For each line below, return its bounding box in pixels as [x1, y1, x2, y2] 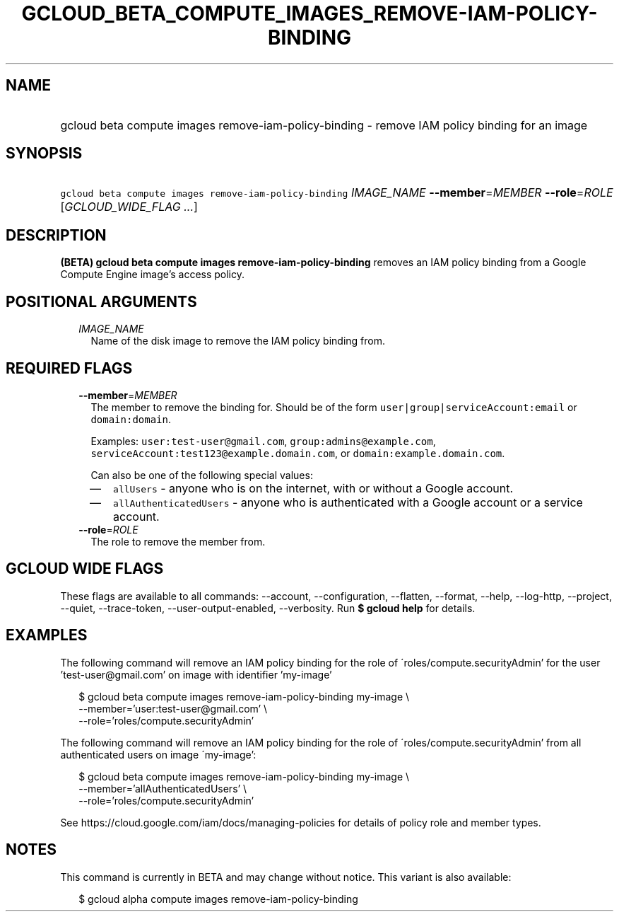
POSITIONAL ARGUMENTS [6, 292, 197, 311]
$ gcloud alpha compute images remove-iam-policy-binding [78, 892, 358, 905]
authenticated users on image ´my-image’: [60, 748, 257, 761]
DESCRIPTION [6, 226, 107, 244]
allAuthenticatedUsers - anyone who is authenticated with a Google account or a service [113, 495, 583, 509]
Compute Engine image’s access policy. [60, 268, 245, 281]
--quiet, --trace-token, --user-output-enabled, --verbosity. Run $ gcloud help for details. [60, 601, 476, 614]
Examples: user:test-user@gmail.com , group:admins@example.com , [90, 434, 436, 447]
